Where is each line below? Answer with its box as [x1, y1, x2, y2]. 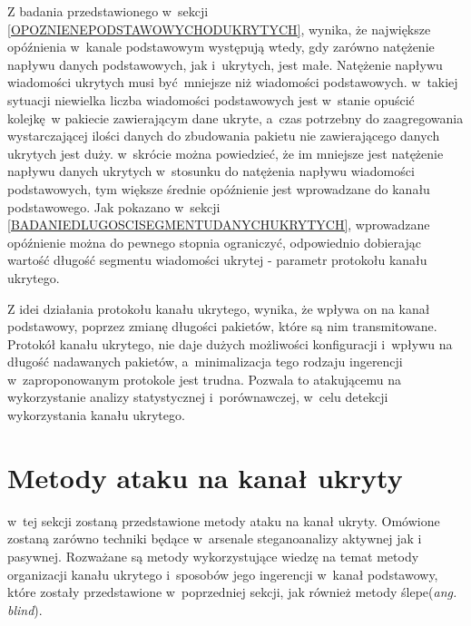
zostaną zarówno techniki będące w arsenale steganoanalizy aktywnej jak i [7, 529, 422, 548]
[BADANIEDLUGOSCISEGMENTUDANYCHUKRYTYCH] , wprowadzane [7, 215, 430, 234]
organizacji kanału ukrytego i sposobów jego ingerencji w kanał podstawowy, [7, 564, 438, 583]
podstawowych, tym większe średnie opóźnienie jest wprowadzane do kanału [7, 179, 430, 198]
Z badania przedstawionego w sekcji [7, 2, 209, 20]
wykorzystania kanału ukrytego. [7, 406, 185, 425]
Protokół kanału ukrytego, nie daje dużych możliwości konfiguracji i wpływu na [7, 334, 453, 353]
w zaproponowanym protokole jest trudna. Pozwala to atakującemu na [7, 369, 402, 388]
